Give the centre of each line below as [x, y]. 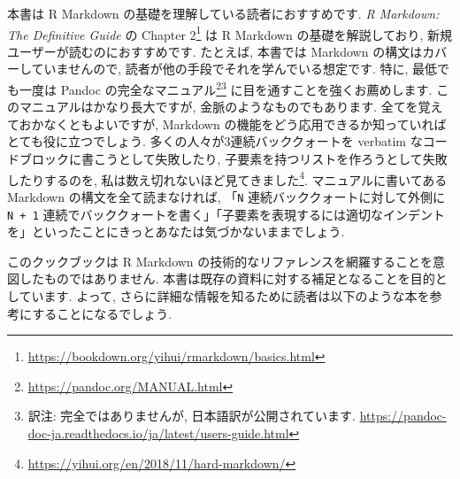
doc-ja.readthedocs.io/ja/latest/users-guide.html [158, 433]
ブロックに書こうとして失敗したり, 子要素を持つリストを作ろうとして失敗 [233, 159]
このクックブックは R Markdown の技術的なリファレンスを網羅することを [220, 261]
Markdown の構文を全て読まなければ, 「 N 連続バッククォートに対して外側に [226, 196]
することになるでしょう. [102, 313]
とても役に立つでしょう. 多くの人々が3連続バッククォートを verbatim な [215, 141]
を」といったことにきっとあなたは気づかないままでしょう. [176, 232]
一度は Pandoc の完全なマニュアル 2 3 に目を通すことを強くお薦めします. [226, 88]
